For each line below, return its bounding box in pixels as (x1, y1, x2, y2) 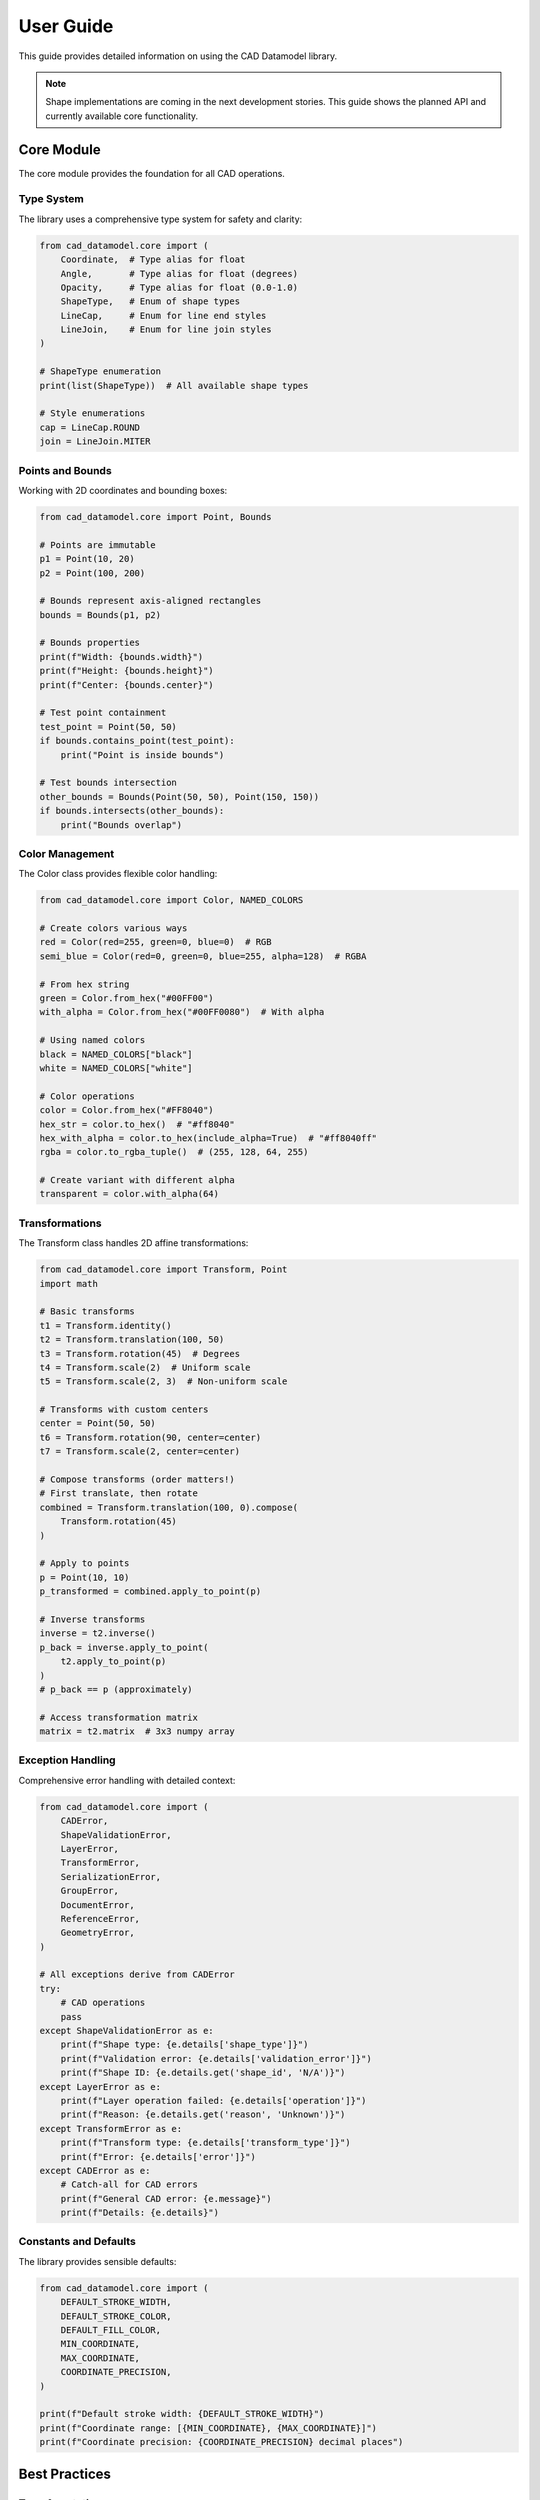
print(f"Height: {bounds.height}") (39, 665, 214, 677)
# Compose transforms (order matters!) (39, 1474, 235, 1485)
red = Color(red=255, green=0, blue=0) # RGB (39, 936, 272, 948)
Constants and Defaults (18, 2235, 137, 2249)
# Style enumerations (39, 408, 146, 419)
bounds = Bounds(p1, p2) (39, 609, 162, 620)
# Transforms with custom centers (39, 1404, 209, 1415)
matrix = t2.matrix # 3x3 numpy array (39, 1726, 235, 1737)
